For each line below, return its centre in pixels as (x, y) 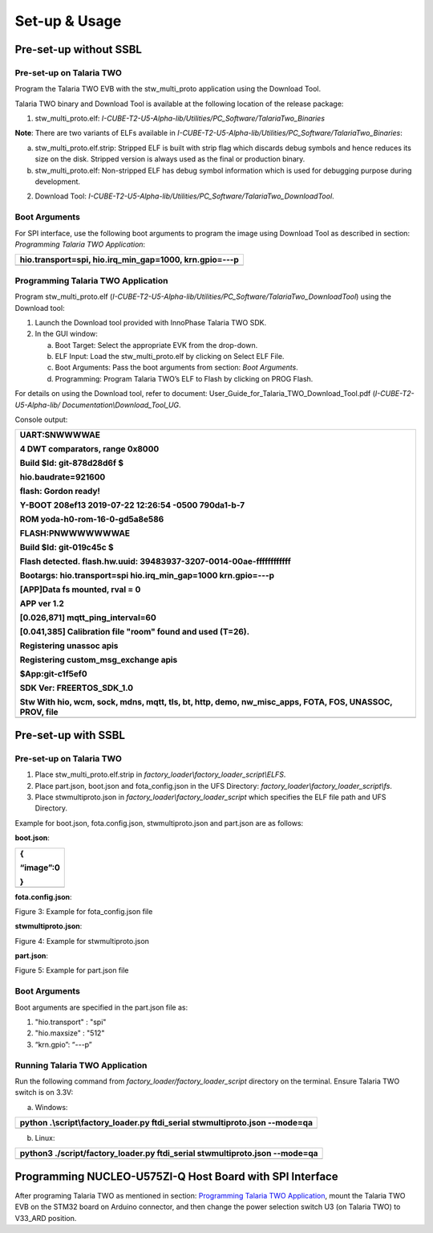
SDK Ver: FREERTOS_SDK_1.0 (77, 688)
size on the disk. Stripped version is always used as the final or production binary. (170, 159)
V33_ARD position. (46, 1218)
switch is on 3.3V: (44, 1092)
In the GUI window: (66, 334)
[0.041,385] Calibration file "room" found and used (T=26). (135, 632)
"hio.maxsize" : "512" (70, 1033)
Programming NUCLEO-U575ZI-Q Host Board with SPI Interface (176, 1176)
